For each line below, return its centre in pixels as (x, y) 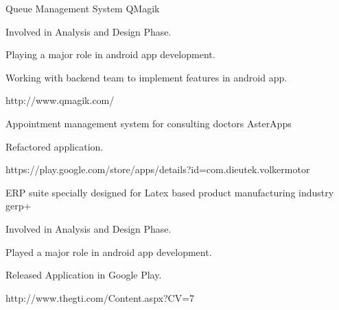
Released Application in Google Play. (84, 275)
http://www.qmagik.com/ (60, 100)
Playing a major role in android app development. (110, 54)
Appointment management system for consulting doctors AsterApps (149, 123)
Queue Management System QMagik (83, 8)
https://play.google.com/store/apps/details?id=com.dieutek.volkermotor (158, 169)
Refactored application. (55, 146)
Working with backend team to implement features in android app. (147, 77)
